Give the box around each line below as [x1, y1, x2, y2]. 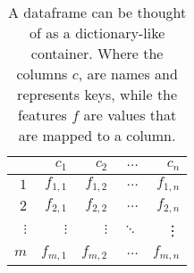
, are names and [78, 63, 178, 84]
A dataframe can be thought [8, 2, 187, 22]
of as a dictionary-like [29, 22, 165, 43]
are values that [83, 104, 177, 125]
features [18, 104, 67, 125]
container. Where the [30, 43, 164, 63]
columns [16, 63, 68, 84]
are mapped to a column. [18, 125, 176, 145]
